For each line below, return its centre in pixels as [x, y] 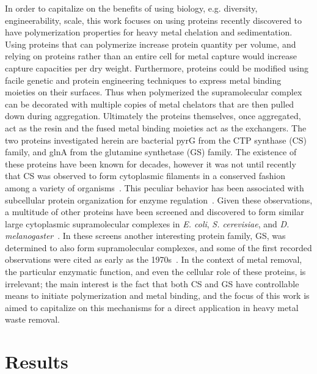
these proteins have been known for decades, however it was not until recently [151, 163]
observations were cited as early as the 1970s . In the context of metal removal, [154, 259]
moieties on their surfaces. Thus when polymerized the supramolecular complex [154, 92]
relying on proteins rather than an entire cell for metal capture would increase [151, 56]
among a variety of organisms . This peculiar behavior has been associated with [155, 187]
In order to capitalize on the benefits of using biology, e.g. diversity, [131, 8]
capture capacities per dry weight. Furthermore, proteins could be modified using [157, 68]
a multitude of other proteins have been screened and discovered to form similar [155, 212]
